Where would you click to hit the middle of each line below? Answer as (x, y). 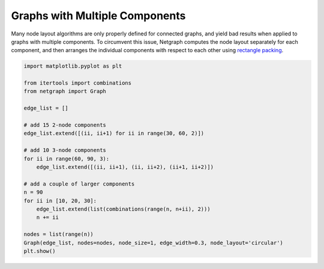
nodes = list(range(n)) (59, 234)
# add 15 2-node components (65, 125)
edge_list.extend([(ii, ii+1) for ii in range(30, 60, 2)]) (114, 133)
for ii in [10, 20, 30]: (60, 201)
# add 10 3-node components (65, 150)
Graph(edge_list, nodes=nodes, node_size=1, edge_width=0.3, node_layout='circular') (153, 243)
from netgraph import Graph (65, 91)
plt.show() (40, 251)
